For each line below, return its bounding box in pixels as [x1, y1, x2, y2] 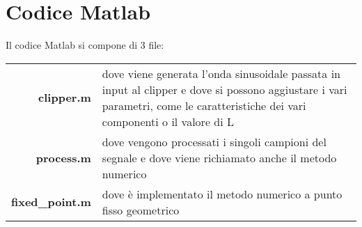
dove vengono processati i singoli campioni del [102, 133, 326, 150]
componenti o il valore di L [102, 113, 234, 130]
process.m [36, 149, 91, 166]
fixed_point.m [11, 194, 91, 210]
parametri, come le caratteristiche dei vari [102, 97, 306, 113]
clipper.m [38, 89, 91, 106]
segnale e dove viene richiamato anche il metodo [102, 149, 337, 166]
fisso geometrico [102, 201, 180, 218]
